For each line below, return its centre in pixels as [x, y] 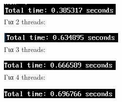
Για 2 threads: [25, 21]
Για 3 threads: [25, 49]
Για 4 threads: [25, 76]
